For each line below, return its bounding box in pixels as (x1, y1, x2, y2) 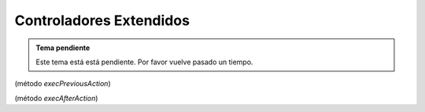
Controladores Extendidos (14, 12, 190, 29)
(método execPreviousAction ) (14, 79, 111, 89)
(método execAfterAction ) (14, 93, 98, 103)
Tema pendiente (35, 43, 91, 52)
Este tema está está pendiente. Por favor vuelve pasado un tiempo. (35, 57, 253, 67)
